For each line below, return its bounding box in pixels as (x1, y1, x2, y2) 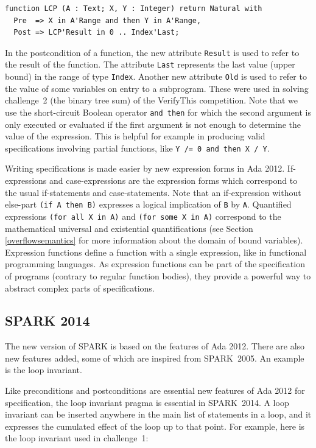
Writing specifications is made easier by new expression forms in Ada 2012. (5, 162, 285, 175)
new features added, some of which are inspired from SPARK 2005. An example (5, 351, 304, 364)
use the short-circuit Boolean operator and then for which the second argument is (5, 105, 311, 118)
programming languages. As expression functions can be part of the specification (5, 257, 305, 270)
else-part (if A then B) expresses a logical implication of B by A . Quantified (5, 198, 292, 211)
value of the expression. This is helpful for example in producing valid (5, 130, 265, 142)
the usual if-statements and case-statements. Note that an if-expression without (5, 186, 301, 198)
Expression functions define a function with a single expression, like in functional (5, 245, 307, 258)
